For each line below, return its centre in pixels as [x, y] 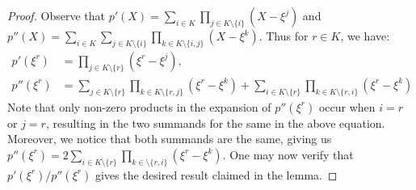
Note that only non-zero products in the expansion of [139, 106]
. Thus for [284, 36]
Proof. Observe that [57, 15]
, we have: [365, 36]
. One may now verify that [288, 154]
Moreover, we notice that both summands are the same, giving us [170, 139]
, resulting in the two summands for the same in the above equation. [215, 122]
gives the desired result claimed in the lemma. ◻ [216, 174]
